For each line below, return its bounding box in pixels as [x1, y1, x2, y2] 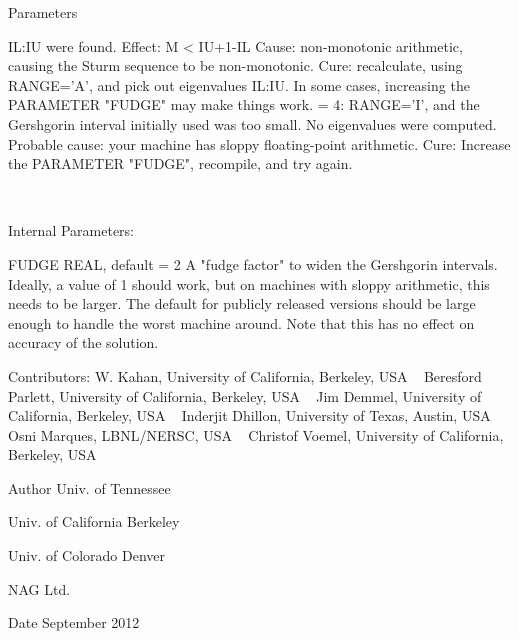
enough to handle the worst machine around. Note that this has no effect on [8, 312, 475, 333]
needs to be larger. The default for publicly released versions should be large [8, 293, 476, 314]
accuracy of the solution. [8, 332, 159, 353]
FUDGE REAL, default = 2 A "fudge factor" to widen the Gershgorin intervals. [8, 253, 498, 274]
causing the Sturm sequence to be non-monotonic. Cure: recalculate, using [8, 55, 463, 76]
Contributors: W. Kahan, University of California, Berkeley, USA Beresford [8, 365, 482, 386]
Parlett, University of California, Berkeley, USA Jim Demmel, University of [8, 385, 482, 406]
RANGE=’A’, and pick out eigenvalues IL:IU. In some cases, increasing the [8, 74, 470, 95]
